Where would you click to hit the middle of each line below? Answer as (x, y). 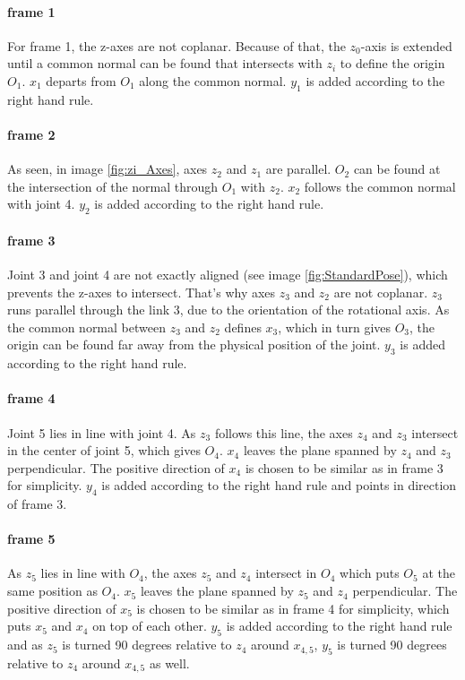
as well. (169, 663)
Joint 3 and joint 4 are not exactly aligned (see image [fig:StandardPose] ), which (228, 274)
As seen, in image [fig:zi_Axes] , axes (108, 169)
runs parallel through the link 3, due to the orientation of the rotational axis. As (228, 310)
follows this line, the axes (284, 432)
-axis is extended (406, 45)
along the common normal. (213, 80)
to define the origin (392, 63)
